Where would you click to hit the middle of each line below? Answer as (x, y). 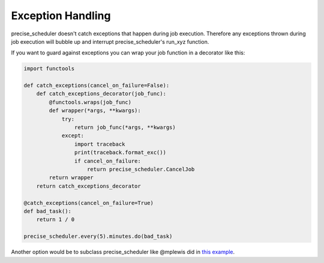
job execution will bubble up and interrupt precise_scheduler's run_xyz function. (110, 41)
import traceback (100, 144)
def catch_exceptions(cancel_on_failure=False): (97, 86)
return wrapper (71, 178)
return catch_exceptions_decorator (88, 186)
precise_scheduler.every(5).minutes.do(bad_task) (98, 236)
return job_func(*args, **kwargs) (125, 128)
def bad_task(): (48, 211)
